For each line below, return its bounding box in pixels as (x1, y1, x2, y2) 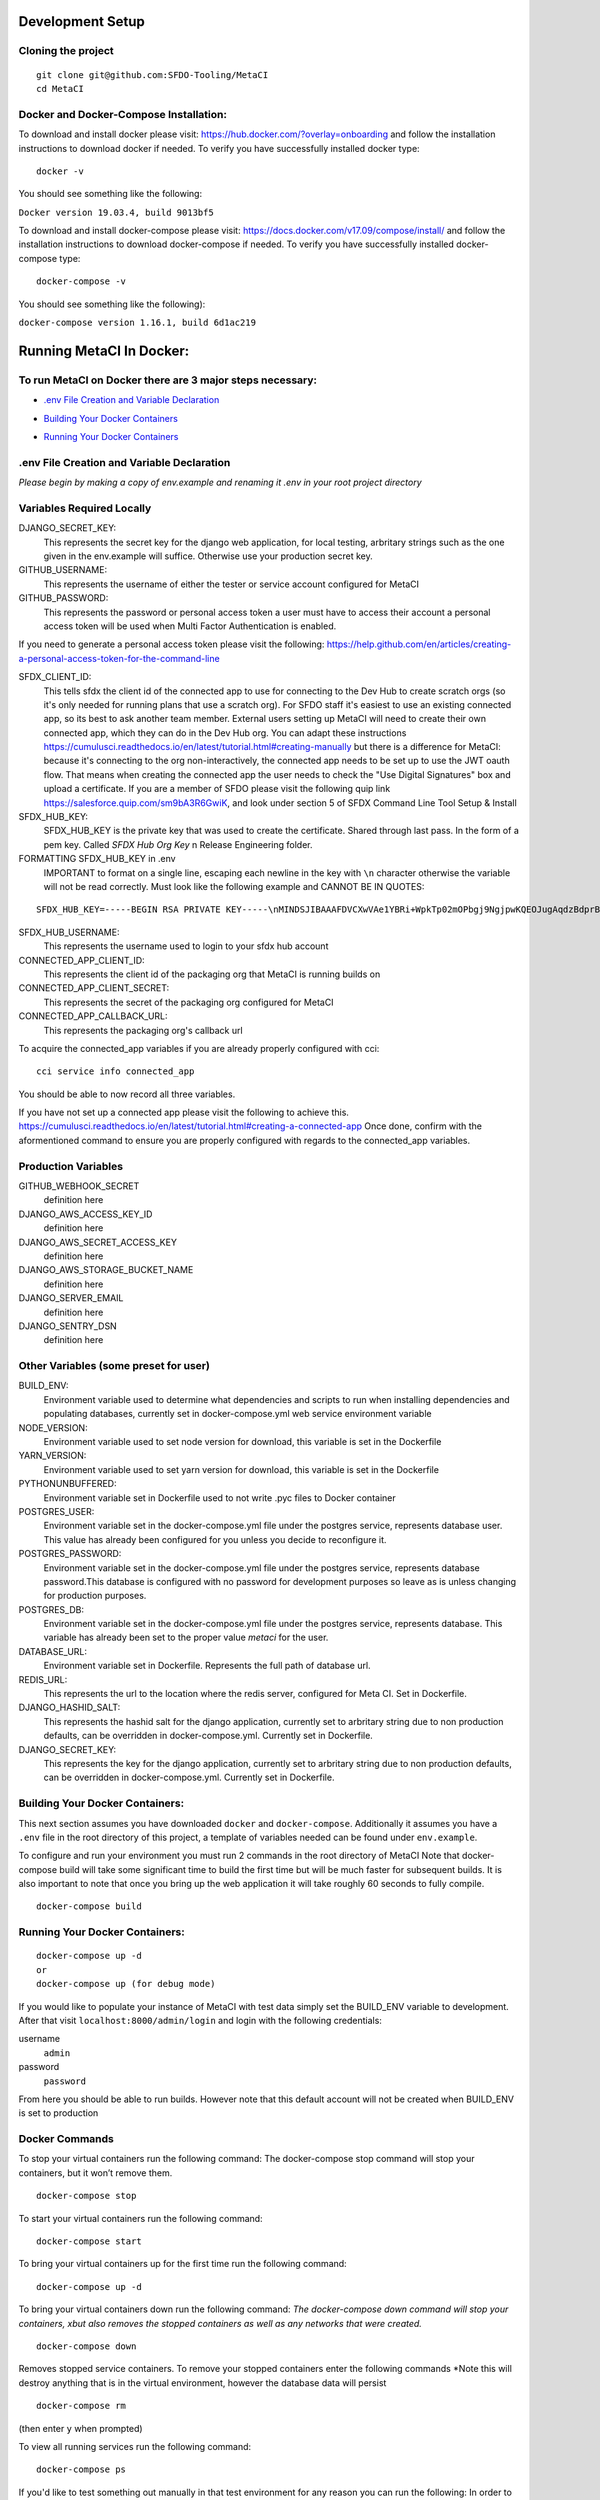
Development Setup (18, 13, 145, 30)
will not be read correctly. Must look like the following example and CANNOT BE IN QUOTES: (43, 881, 425, 892)
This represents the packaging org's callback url (43, 1024, 244, 1036)
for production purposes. (43, 1590, 147, 1602)
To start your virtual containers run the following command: (18, 2212, 264, 2224)
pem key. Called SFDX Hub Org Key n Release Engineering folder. (43, 838, 314, 850)
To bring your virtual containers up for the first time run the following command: (18, 2258, 347, 2270)
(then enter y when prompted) (18, 2422, 144, 2434)
